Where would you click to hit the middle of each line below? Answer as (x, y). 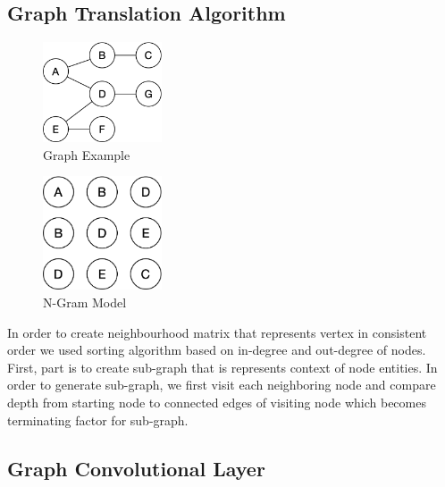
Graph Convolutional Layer (136, 468)
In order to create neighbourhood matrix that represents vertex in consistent (217, 332)
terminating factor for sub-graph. (98, 420)
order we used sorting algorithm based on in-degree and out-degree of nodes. (217, 350)
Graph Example (87, 154)
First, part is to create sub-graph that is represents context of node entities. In (222, 367)
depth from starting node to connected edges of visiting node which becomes (217, 402)
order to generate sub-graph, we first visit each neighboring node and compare (222, 385)
